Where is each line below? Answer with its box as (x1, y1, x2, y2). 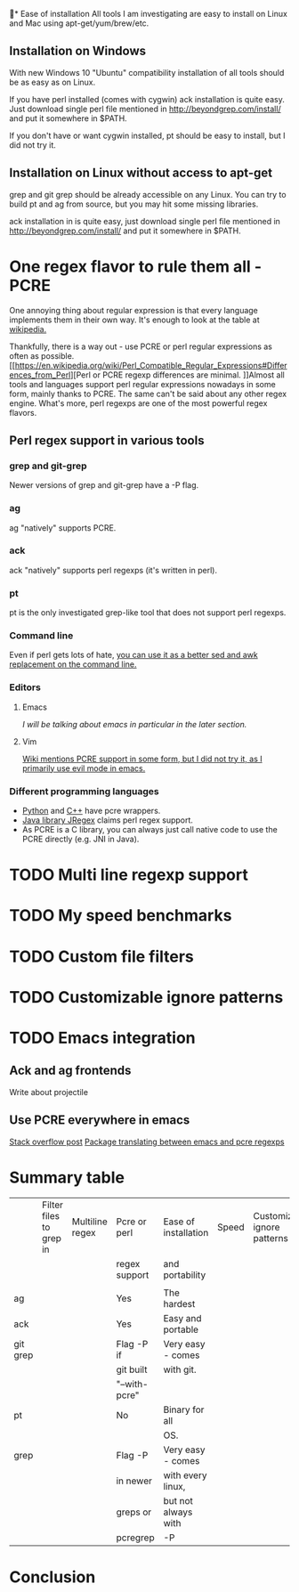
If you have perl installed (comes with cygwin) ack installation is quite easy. (9, 93, 285, 104)
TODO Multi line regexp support (9, 865, 249, 885)
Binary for (163, 1403, 205, 1416)
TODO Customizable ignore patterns (9, 987, 284, 1007)
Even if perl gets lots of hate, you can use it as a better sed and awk (9, 650, 258, 661)
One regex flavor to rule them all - (9, 256, 263, 276)
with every (163, 1469, 207, 1482)
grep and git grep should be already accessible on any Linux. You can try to (9, 189, 287, 199)
